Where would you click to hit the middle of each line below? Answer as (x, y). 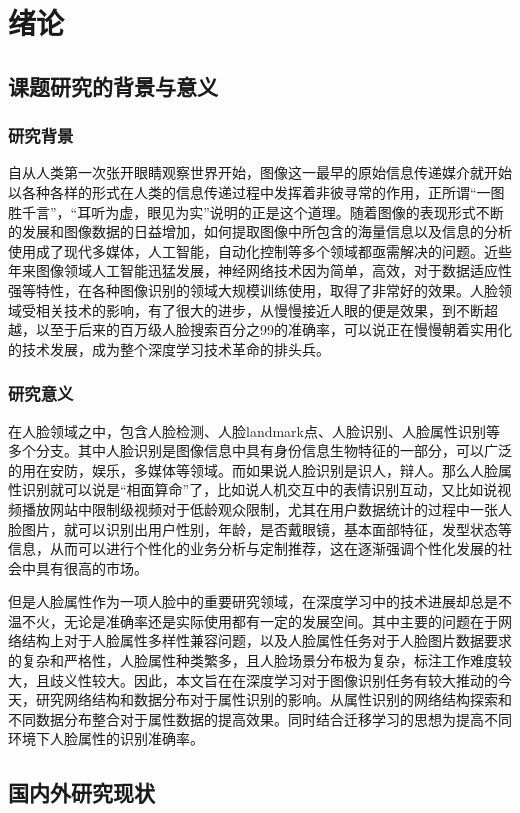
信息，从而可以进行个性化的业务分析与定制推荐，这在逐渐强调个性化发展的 (253, 548)
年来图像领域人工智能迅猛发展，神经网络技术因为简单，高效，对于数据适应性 (260, 270)
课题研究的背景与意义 (113, 85)
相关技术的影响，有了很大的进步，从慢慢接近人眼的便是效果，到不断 (259, 309)
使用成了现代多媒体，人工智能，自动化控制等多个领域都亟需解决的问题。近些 (260, 250)
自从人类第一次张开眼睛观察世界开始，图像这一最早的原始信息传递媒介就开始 (260, 172)
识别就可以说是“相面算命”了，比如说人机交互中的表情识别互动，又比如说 (259, 489)
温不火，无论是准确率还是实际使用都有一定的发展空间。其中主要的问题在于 (253, 620)
